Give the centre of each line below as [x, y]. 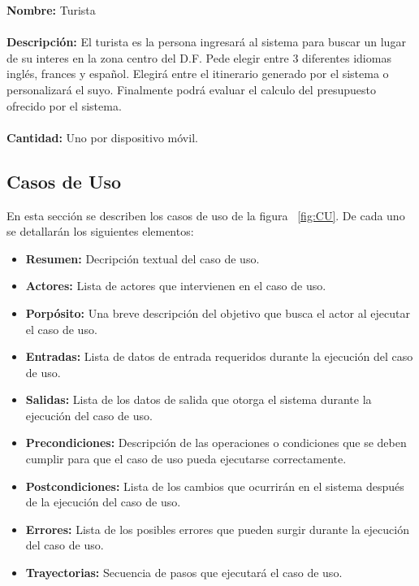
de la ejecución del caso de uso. [103, 502]
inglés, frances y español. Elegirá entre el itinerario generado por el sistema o [198, 74]
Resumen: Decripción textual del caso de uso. [143, 258]
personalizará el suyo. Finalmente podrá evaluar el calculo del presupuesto [191, 89]
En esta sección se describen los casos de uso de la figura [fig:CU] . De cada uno [206, 215]
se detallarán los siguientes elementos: [100, 231]
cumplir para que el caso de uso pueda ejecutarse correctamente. [186, 459]
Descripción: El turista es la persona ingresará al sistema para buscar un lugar [206, 42]
